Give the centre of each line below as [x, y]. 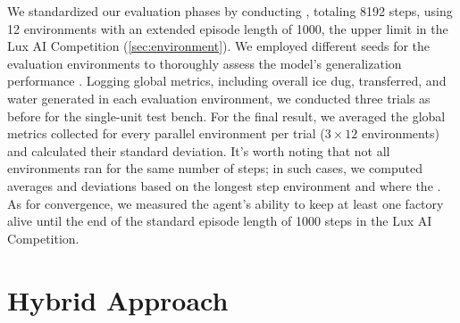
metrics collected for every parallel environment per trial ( [166, 133]
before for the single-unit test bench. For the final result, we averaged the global [226, 116]
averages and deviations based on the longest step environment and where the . [224, 185]
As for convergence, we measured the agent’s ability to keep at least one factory [226, 203]
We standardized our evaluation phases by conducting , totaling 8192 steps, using [230, 11]
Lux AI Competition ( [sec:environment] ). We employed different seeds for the [219, 46]
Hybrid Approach [118, 299]
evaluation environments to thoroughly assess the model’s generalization [205, 63]
